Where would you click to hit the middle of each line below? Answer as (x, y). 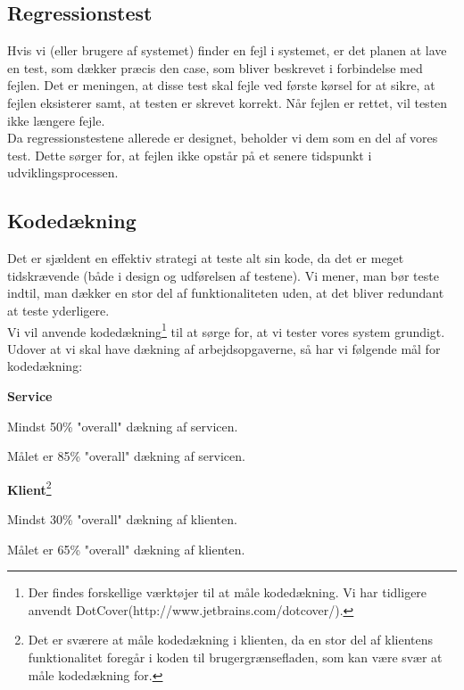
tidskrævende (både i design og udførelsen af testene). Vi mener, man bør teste (223, 275)
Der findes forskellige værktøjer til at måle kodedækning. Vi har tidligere (228, 592)
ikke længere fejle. (56, 120)
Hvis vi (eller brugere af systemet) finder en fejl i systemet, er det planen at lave (227, 50)
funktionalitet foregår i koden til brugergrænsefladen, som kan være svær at (235, 657)
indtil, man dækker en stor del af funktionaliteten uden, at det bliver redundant (226, 293)
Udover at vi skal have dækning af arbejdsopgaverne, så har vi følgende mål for (224, 348)
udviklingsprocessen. (63, 172)
